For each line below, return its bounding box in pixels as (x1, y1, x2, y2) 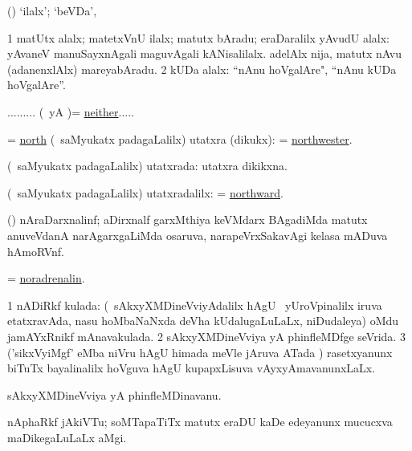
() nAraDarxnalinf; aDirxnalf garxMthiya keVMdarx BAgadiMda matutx (7, 211, 368, 228)
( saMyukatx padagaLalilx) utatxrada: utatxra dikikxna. (7, 157, 288, 174)
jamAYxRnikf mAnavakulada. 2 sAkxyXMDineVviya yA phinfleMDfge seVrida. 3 (7, 327, 406, 344)
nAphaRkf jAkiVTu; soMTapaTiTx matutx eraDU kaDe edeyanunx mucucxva (7, 413, 393, 430)
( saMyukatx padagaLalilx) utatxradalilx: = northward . (7, 184, 284, 201)
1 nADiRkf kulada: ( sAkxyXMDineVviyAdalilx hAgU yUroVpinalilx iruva (7, 296, 382, 313)
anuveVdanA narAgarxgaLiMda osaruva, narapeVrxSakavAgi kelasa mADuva (7, 226, 388, 243)
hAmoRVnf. (7, 242, 64, 259)
